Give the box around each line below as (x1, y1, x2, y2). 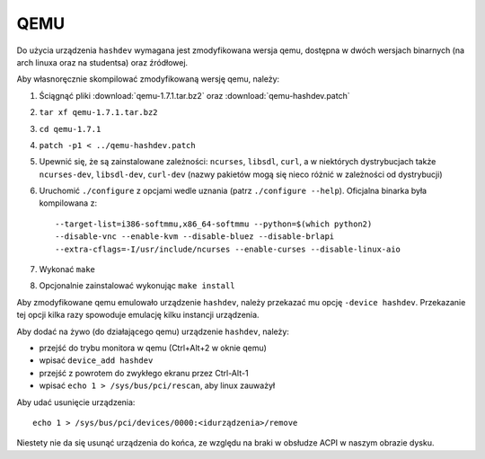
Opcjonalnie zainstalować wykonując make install (39, 280, 235, 291)
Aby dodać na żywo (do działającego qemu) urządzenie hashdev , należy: (16, 326, 289, 337)
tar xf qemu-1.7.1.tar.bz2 (39, 108, 158, 118)
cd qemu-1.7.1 (39, 124, 101, 134)
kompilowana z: (39, 198, 98, 208)
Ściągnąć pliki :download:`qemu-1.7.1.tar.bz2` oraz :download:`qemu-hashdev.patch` (39, 90, 350, 101)
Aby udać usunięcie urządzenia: (16, 396, 136, 408)
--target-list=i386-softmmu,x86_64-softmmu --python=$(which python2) (55, 218, 373, 229)
